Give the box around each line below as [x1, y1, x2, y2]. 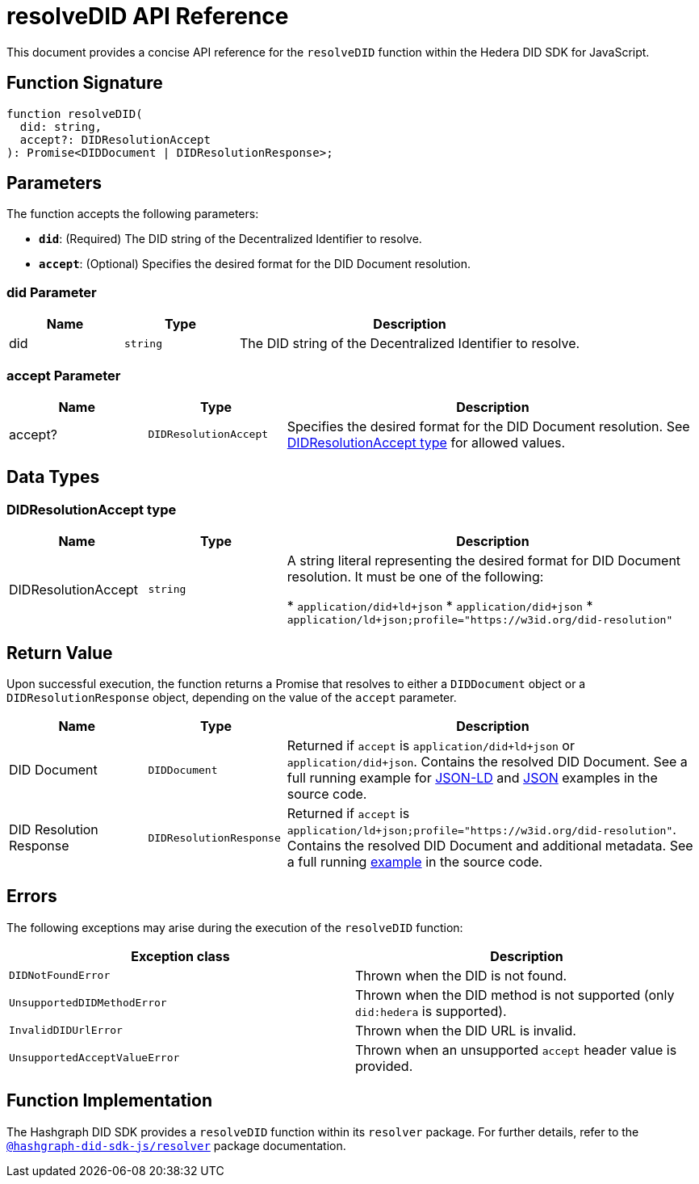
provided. [355, 1057, 413, 1074]
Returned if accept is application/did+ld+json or [287, 737, 575, 754]
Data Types [6, 467, 100, 488]
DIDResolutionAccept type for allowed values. [287, 434, 566, 451]
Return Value [6, 642, 113, 663]
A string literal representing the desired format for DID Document [287, 552, 681, 569]
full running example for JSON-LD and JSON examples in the [287, 770, 658, 786]
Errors [6, 886, 57, 907]
